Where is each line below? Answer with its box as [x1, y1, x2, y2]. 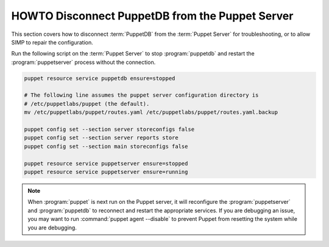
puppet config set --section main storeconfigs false [24, 143, 188, 150]
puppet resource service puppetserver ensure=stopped [24, 160, 188, 167]
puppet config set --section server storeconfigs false [24, 126, 195, 133]
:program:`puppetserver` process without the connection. [11, 58, 156, 66]
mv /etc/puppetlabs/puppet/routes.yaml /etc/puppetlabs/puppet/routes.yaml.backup [24, 109, 278, 116]
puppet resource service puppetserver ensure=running [24, 169, 188, 175]
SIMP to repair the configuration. [11, 38, 94, 46]
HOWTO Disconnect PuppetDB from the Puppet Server [11, 9, 294, 23]
